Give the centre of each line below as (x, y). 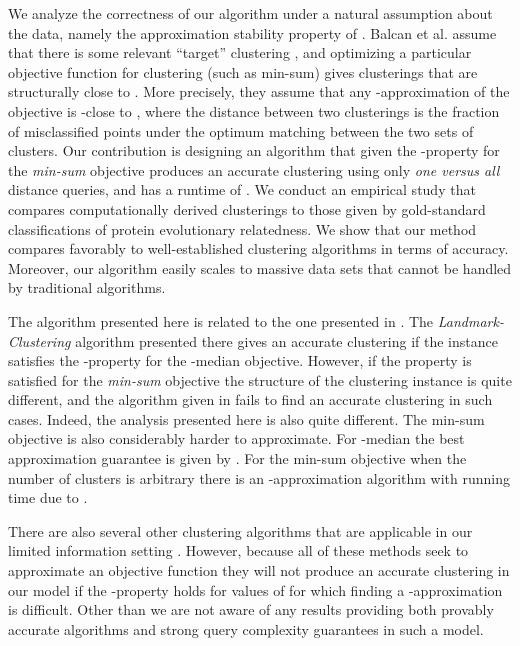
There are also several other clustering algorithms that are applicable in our (240, 530)
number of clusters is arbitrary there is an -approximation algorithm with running (259, 477)
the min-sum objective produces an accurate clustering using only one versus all (254, 169)
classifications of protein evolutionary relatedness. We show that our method (242, 228)
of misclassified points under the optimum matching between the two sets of (241, 130)
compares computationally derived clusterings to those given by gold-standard (247, 208)
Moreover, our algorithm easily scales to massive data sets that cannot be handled (260, 267)
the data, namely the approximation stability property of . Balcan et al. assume (252, 32)
